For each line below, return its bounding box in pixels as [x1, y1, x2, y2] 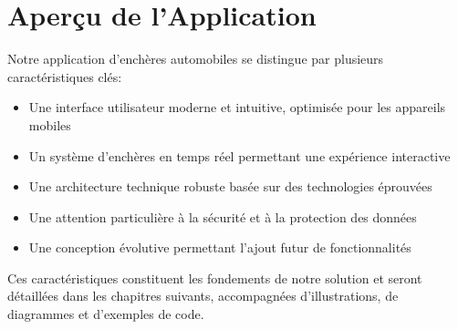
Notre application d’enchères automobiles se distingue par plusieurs [7, 49, 384, 68]
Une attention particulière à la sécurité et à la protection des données [28, 207, 417, 226]
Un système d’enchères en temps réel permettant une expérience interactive [28, 146, 451, 165]
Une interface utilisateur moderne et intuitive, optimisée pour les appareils [28, 98, 446, 117]
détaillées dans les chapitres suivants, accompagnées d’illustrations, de [7, 286, 399, 305]
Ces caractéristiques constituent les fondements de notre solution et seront [7, 268, 422, 287]
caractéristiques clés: [7, 67, 122, 86]
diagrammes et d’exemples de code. [7, 304, 204, 324]
